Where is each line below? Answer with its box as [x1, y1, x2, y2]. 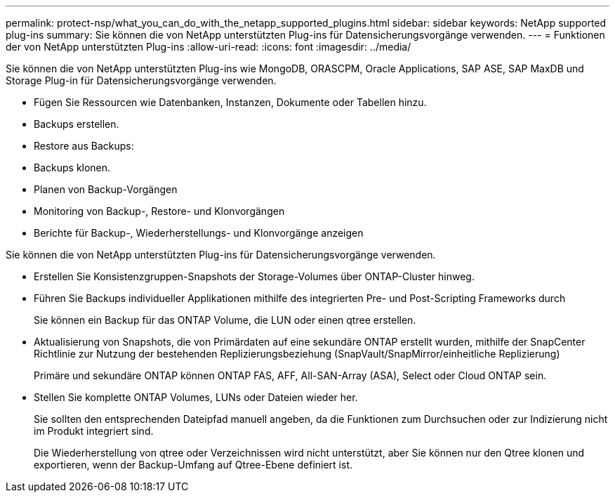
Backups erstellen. [34, 118, 119, 130]
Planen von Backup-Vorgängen [34, 183, 178, 195]
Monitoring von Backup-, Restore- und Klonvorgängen [34, 205, 285, 217]
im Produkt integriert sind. [34, 425, 154, 437]
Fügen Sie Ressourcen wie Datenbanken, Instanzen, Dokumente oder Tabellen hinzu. [34, 96, 427, 108]
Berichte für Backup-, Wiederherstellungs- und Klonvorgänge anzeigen [34, 227, 364, 239]
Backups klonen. [34, 162, 111, 173]
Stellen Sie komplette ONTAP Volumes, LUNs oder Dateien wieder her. [34, 391, 358, 403]
